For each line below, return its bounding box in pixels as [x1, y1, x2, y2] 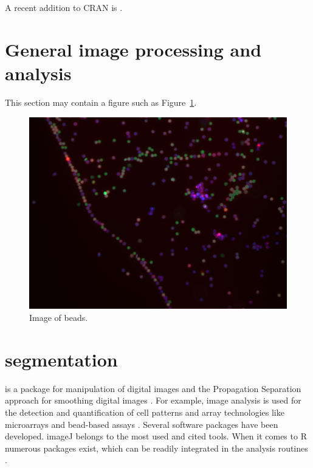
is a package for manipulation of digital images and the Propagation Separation [5, 382, 301, 394]
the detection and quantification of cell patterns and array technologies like [5, 405, 284, 418]
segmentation [5, 346, 118, 371]
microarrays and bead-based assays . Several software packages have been [5, 418, 278, 430]
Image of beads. [29, 311, 88, 324]
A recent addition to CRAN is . [5, 1, 123, 13]
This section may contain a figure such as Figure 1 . [5, 95, 197, 108]
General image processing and [5, 36, 262, 61]
